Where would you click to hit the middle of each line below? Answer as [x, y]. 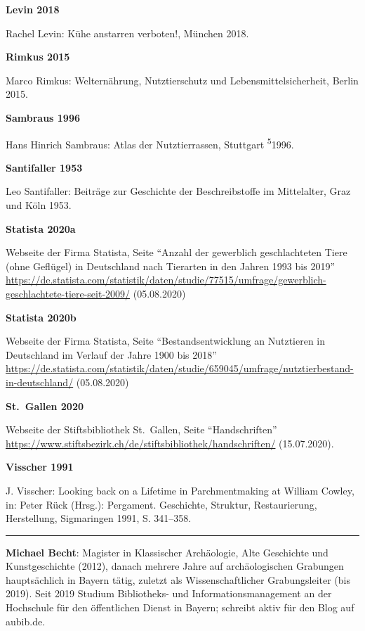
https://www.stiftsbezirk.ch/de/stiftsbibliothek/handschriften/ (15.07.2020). [170, 443]
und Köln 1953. [39, 205]
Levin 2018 [33, 9]
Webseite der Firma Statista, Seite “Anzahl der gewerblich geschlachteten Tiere [177, 252]
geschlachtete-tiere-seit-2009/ [68, 293]
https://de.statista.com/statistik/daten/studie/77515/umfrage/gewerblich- [166, 280]
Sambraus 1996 [43, 117]
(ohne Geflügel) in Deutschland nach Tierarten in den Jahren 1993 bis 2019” [170, 266]
